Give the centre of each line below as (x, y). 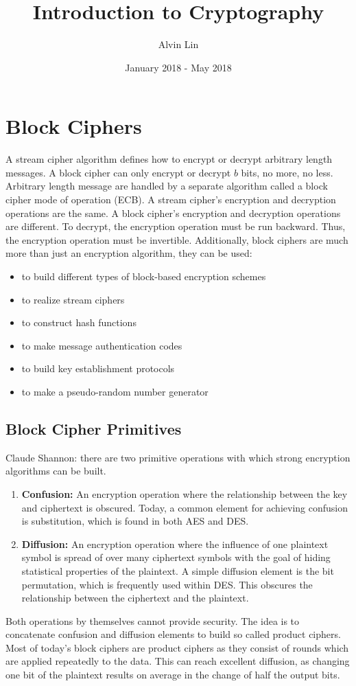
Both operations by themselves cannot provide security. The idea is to (153, 620)
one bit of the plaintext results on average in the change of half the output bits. (173, 675)
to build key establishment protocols (98, 368)
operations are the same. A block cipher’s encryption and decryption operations (173, 213)
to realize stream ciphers (73, 299)
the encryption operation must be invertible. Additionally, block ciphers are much (177, 239)
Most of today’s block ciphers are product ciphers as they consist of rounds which (177, 647)
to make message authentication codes (102, 345)
